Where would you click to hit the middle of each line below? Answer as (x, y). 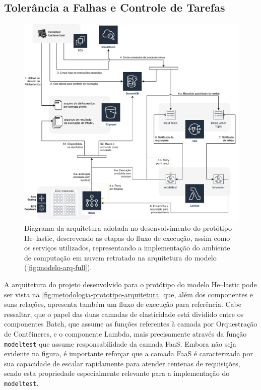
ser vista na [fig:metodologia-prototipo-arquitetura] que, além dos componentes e (129, 294)
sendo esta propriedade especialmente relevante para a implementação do (117, 373)
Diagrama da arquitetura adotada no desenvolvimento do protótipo (128, 228)
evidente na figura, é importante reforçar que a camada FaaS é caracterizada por (129, 353)
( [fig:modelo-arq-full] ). (58, 267)
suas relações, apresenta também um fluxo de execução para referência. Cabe (123, 304)
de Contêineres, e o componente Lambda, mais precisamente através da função (125, 334)
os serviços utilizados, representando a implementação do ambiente (127, 248)
